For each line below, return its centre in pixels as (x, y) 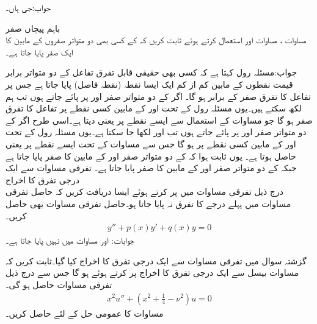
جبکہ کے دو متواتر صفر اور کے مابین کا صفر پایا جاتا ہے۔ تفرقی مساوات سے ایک (151, 168)
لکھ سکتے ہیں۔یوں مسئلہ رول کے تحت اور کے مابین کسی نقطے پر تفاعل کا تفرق (154, 108)
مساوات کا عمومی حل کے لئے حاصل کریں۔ (85, 313)
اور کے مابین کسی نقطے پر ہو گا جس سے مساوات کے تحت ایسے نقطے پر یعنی (151, 143)
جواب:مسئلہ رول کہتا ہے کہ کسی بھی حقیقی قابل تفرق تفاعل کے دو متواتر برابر (151, 72)
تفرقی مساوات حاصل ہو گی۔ (59, 284)
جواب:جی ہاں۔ (28, 7)
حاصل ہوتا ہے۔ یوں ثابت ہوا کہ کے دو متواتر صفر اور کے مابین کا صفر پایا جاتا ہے (151, 156)
